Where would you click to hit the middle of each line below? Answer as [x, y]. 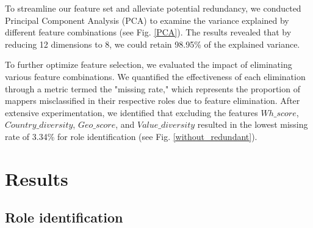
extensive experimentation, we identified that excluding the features [131, 112]
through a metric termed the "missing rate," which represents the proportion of [153, 88]
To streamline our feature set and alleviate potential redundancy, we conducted [153, 8]
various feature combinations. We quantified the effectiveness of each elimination [155, 76]
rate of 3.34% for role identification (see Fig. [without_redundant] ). [131, 136]
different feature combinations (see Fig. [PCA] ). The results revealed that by [148, 32]
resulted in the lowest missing [253, 124]
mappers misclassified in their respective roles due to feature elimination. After [153, 101]
